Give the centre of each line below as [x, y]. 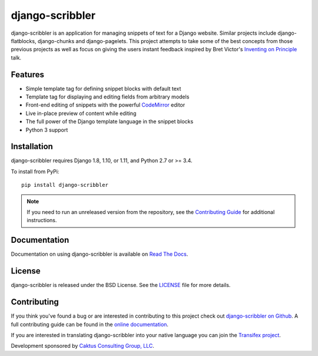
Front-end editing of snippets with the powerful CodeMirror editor [105, 105]
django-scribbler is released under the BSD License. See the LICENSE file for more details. [121, 285]
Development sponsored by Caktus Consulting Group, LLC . [82, 346]
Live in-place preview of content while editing [81, 113]
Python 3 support [47, 130]
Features [27, 75]
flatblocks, [24, 41]
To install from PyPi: [35, 172]
